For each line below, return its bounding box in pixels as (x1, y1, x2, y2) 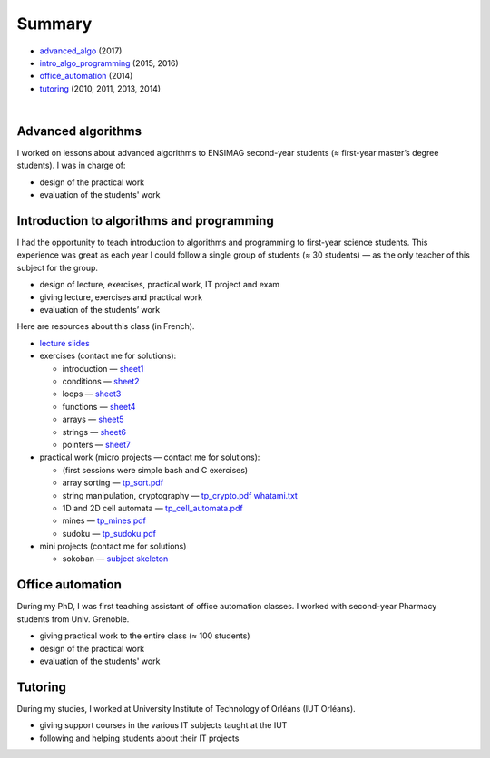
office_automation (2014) (39, 71, 133, 82)
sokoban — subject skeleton (62, 553, 169, 564)
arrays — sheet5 (62, 413, 124, 425)
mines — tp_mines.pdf (62, 515, 147, 526)
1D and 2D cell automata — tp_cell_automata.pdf (62, 502, 244, 513)
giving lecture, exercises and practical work (39, 291, 203, 303)
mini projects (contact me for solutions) (39, 540, 187, 552)
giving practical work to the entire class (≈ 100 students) (39, 630, 250, 641)
